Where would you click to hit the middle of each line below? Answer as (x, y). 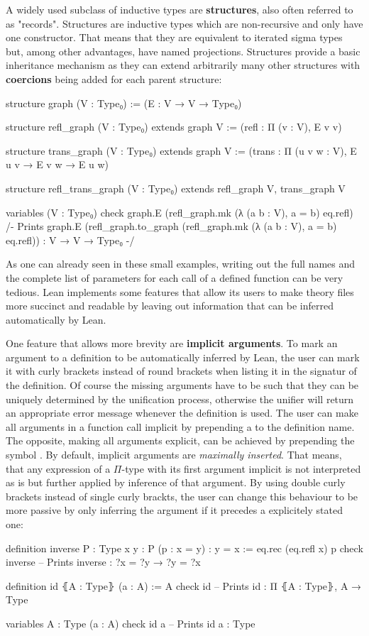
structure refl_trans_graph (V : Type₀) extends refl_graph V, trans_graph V (176, 188)
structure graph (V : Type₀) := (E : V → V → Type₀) (124, 103)
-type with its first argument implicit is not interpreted (241, 468)
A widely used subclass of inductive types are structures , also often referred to (180, 9)
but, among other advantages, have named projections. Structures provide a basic (183, 51)
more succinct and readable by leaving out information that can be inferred (170, 306)
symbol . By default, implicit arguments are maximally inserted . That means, (174, 455)
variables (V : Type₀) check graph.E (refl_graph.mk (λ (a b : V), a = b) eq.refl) (180, 212)
